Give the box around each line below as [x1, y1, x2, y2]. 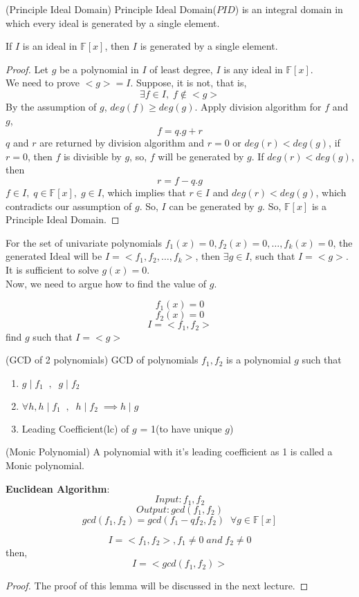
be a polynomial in [59, 61, 139, 76]
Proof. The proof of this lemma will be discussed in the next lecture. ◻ [6, 578, 309, 593]
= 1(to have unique [140, 421, 222, 435]
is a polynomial [226, 352, 291, 367]
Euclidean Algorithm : [6, 481, 110, 495]
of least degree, [149, 61, 213, 76]
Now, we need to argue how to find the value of [6, 276, 207, 290]
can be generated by [169, 198, 255, 213]
